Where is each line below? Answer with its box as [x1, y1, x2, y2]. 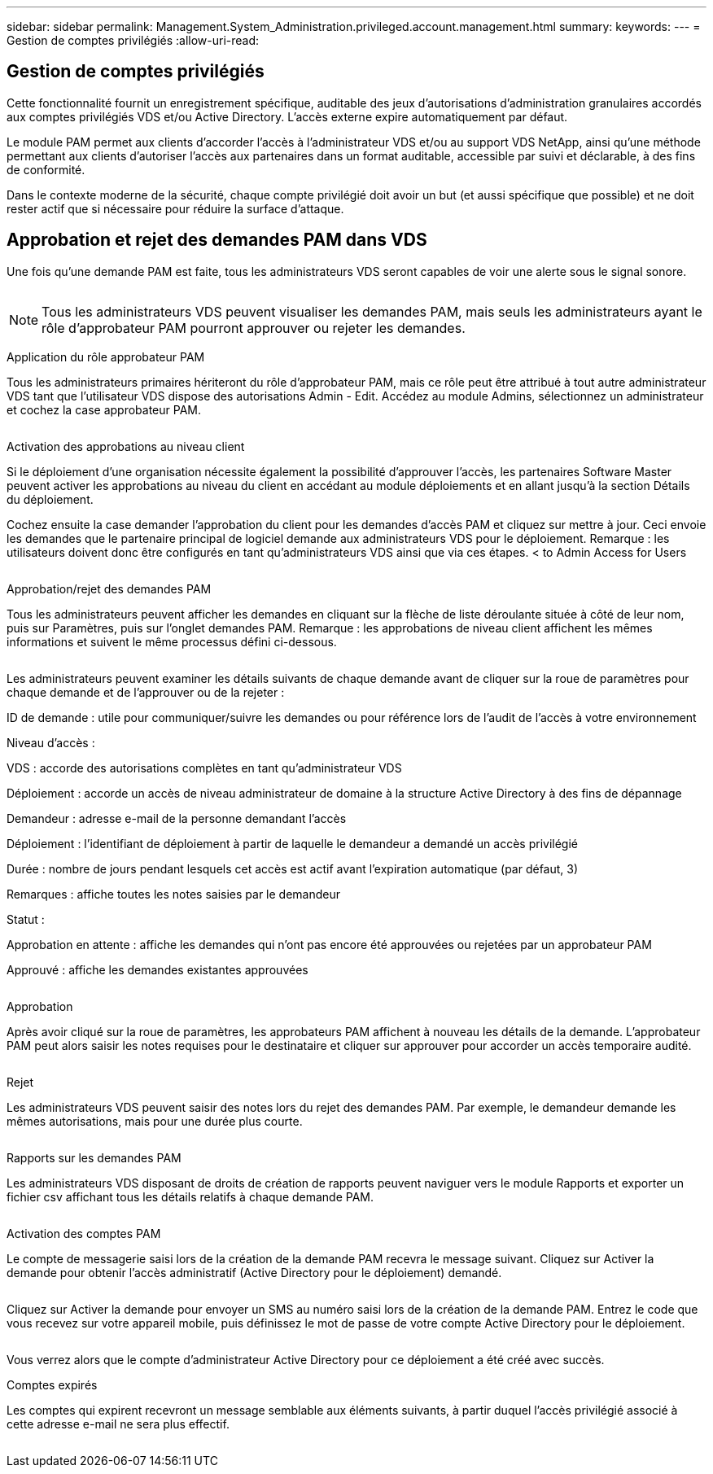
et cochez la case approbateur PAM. [7, 402, 201, 417]
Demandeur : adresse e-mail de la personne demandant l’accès [7, 811, 347, 825]
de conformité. [7, 162, 85, 177]
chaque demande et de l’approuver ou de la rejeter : [7, 685, 285, 699]
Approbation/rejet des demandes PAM [7, 581, 212, 596]
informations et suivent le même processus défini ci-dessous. [7, 634, 337, 649]
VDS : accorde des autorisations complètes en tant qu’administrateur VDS [7, 760, 402, 775]
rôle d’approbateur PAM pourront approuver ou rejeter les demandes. [42, 319, 466, 336]
